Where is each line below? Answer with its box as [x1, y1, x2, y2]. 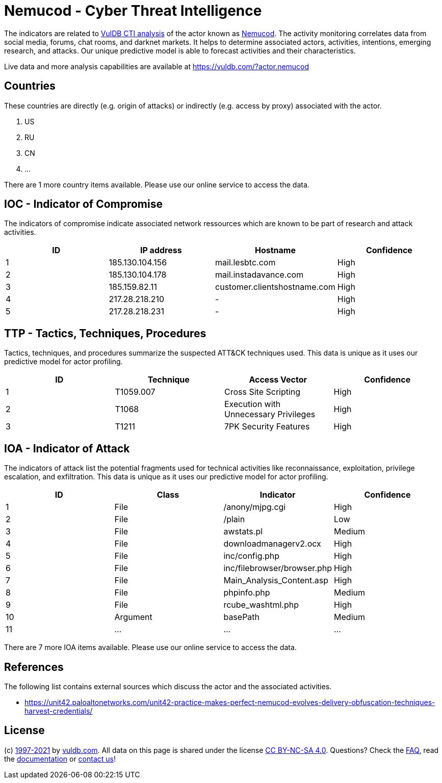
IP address [140, 245, 182, 256]
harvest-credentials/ [24, 706, 93, 715]
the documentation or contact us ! [4, 754, 116, 763]
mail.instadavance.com [215, 269, 304, 280]
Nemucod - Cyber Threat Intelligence [4, 2, 262, 19]
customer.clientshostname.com [215, 282, 335, 292]
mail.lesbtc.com [215, 257, 276, 268]
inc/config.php [223, 551, 280, 561]
